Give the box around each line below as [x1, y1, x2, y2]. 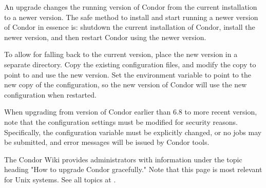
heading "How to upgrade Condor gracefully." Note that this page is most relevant [4, 164, 262, 175]
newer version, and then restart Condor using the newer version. [4, 31, 206, 42]
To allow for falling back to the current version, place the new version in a [4, 49, 238, 60]
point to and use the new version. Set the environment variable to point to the [4, 69, 251, 80]
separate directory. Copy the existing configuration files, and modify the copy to [4, 59, 256, 69]
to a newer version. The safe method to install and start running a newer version [4, 11, 258, 22]
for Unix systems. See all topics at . [4, 174, 116, 184]
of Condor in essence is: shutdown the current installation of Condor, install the [4, 22, 255, 32]
